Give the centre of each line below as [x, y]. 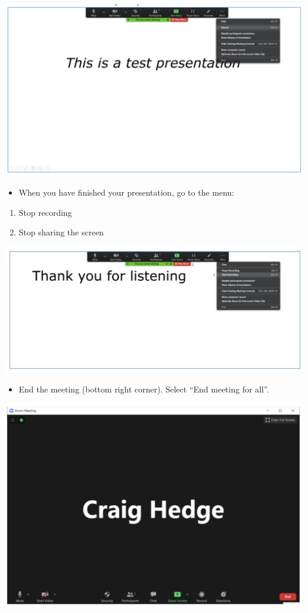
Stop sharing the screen [61, 232]
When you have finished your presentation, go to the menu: [126, 192]
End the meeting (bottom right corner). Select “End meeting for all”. [144, 389]
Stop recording [45, 212]
